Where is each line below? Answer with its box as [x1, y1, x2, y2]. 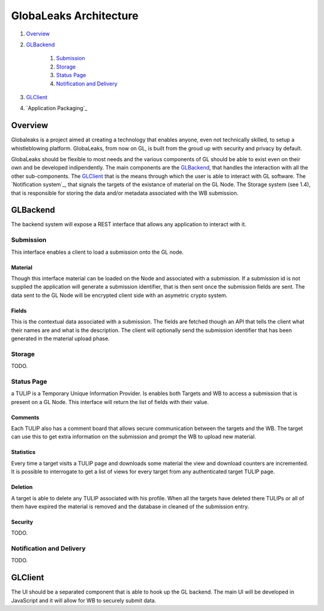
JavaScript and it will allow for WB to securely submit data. [11, 597, 157, 604]
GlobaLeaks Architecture [11, 9, 139, 22]
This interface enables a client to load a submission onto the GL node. [11, 248, 184, 256]
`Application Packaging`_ [26, 105, 88, 112]
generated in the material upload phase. [11, 334, 110, 342]
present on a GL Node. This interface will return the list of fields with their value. [11, 398, 209, 405]
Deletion [11, 484, 33, 491]
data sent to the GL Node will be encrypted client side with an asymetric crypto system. [11, 292, 228, 299]
